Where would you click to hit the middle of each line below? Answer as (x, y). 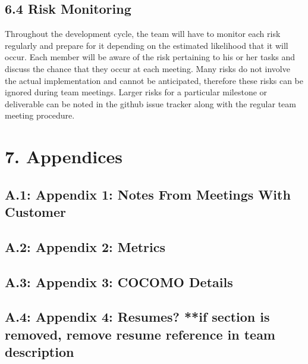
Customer (36, 212)
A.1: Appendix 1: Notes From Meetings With (148, 194)
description (40, 352)
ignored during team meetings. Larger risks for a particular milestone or (136, 92)
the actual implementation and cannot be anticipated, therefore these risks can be (154, 80)
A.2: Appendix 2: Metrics (85, 246)
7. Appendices (64, 156)
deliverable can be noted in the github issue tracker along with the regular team (150, 103)
